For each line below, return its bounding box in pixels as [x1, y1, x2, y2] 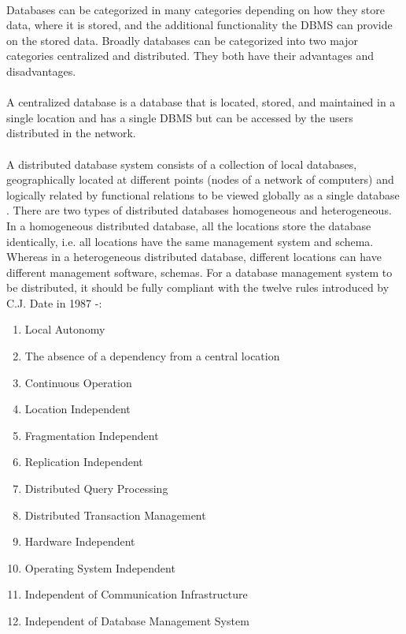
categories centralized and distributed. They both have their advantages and [6, 47, 375, 64]
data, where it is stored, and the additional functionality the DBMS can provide [6, 17, 393, 33]
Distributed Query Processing [24, 480, 168, 497]
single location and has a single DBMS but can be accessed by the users [6, 109, 353, 125]
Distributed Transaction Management [24, 506, 206, 523]
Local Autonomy [24, 321, 105, 338]
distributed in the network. [6, 125, 136, 141]
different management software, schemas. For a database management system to [6, 263, 393, 280]
